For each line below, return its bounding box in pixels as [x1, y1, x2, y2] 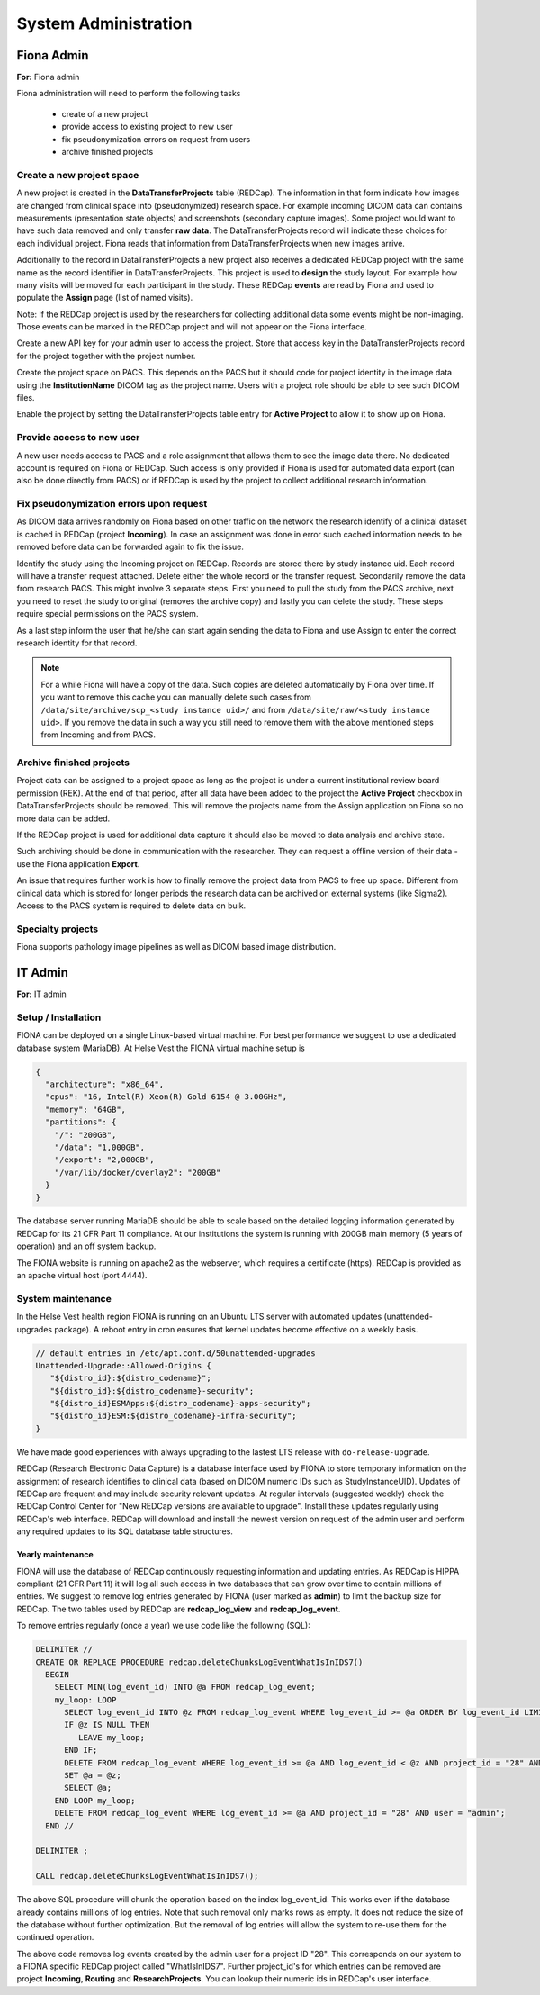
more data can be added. [16, 813, 111, 824]
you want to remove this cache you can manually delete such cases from [40, 691, 312, 702]
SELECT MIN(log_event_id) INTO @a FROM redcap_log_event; [54, 1682, 316, 1693]
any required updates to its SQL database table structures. [16, 1526, 234, 1537]
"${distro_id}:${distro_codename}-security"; [49, 1386, 255, 1395]
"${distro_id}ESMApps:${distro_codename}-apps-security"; [49, 1398, 311, 1409]
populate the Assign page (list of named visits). [16, 293, 193, 303]
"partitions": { [45, 1117, 117, 1127]
